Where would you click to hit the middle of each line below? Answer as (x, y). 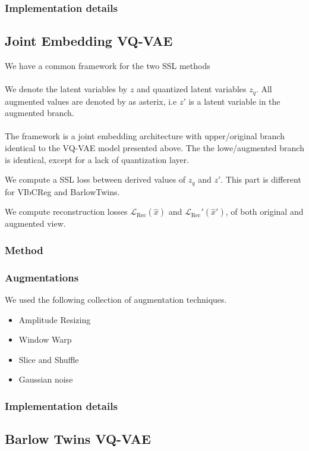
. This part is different (261, 179)
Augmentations (42, 277)
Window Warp (45, 339)
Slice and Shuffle (49, 359)
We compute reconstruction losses (66, 212)
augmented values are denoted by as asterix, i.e (91, 101)
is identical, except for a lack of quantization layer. (97, 159)
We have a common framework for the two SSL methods (108, 66)
